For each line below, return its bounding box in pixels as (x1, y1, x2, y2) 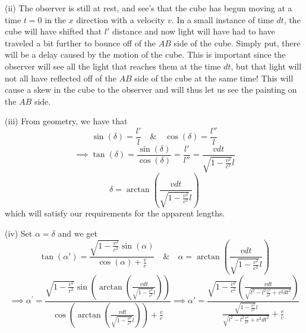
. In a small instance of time (171, 13, 274, 26)
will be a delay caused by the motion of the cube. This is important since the (5, 48, 286, 61)
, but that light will (231, 59, 302, 72)
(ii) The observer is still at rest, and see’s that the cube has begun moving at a (5, 2, 292, 14)
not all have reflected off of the (5, 71, 116, 84)
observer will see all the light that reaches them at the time (5, 59, 221, 72)
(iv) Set (5, 227, 33, 240)
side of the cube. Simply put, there (173, 36, 301, 49)
